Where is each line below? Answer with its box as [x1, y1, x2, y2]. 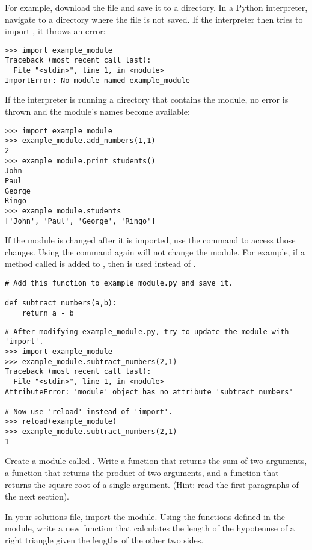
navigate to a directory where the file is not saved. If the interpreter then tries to [5, 13, 303, 25]
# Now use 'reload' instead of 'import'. [5, 407, 173, 416]
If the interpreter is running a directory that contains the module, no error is [5, 93, 289, 106]
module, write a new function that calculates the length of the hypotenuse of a [5, 522, 295, 534]
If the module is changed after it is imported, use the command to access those [5, 234, 296, 246]
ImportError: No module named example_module [5, 76, 190, 85]
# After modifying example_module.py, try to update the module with [5, 327, 289, 336]
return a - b [22, 308, 74, 317]
